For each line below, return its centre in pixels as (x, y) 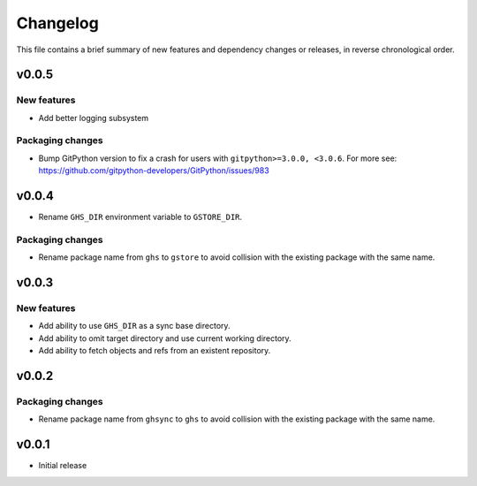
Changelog (57, 23)
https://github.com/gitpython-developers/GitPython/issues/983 (154, 171)
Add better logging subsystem (94, 118)
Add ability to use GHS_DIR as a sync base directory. (134, 326)
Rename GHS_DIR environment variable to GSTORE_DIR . (140, 217)
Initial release (63, 466)
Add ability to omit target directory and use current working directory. (165, 338)
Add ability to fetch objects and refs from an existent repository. (155, 351)
